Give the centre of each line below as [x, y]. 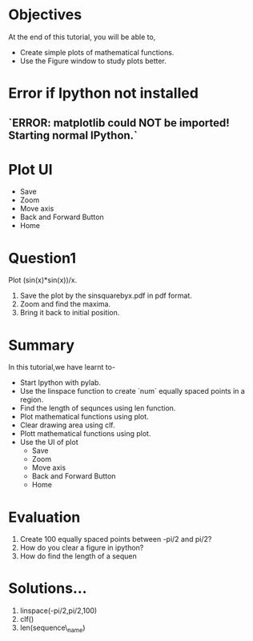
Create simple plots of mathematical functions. [97, 52]
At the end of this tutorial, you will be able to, [82, 37]
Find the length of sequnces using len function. [98, 408]
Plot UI [31, 169]
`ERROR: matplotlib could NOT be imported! [119, 123]
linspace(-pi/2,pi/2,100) [58, 611]
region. [32, 400]
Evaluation [44, 517]
